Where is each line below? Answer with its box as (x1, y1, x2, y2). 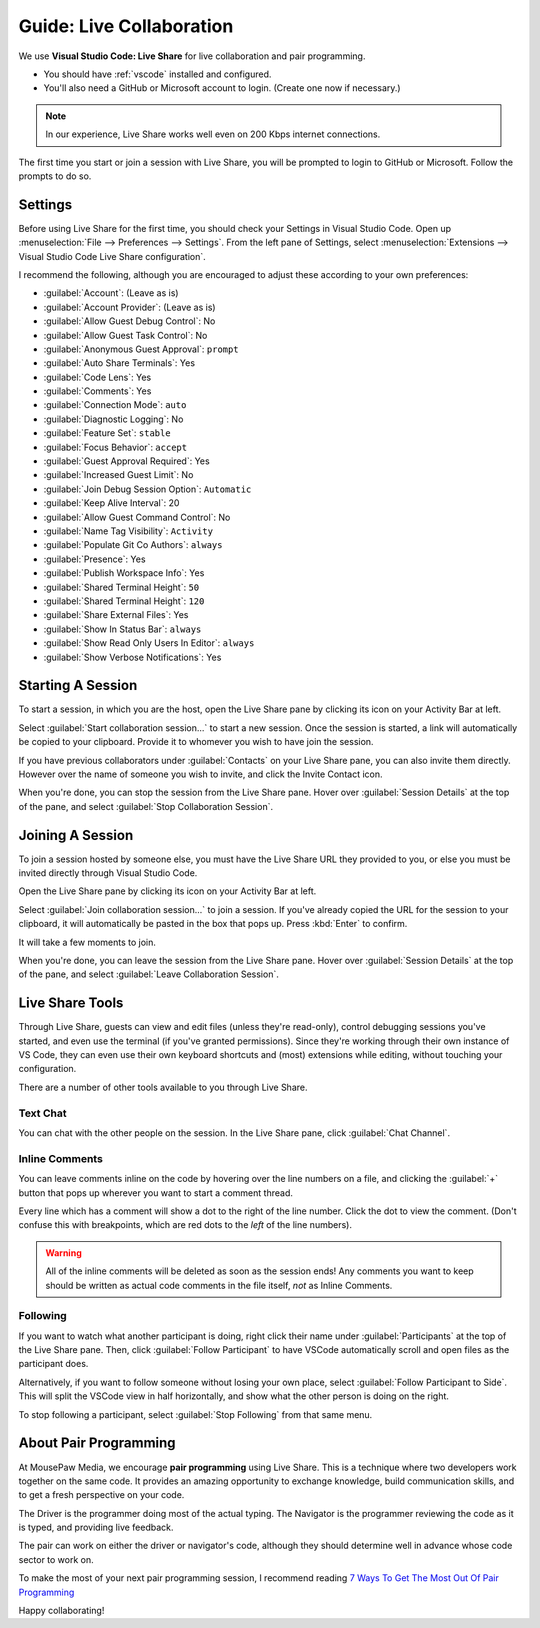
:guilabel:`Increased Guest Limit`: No (43, 469, 194, 481)
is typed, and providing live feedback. (18, 1521, 174, 1534)
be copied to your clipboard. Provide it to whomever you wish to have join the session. (18, 736, 374, 748)
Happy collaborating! (18, 1605, 105, 1617)
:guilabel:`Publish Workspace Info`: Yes (43, 567, 205, 579)
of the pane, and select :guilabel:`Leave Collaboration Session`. (18, 968, 279, 980)
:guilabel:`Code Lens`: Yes (43, 371, 152, 383)
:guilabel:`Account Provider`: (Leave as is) (43, 301, 216, 313)
